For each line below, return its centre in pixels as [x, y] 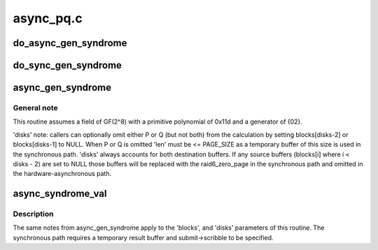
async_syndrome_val [60, 194]
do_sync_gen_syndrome [68, 65]
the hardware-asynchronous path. [62, 174]
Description [33, 214]
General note [35, 108]
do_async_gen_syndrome [70, 43]
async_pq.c [48, 18]
